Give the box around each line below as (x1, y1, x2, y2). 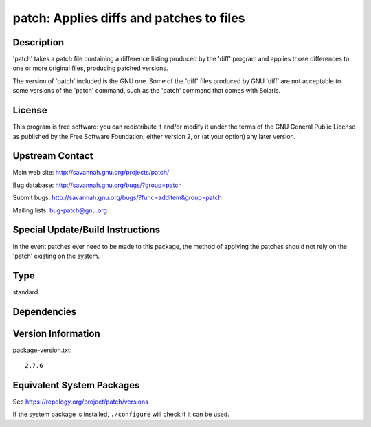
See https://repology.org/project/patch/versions (12, 397, 149, 406)
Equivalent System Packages (12, 379, 140, 391)
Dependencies (12, 306, 77, 318)
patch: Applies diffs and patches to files (12, 10, 245, 25)
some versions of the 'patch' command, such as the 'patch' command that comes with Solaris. (12, 87, 281, 95)
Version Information (12, 327, 100, 340)
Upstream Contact (12, 150, 93, 162)
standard (12, 287, 38, 296)
